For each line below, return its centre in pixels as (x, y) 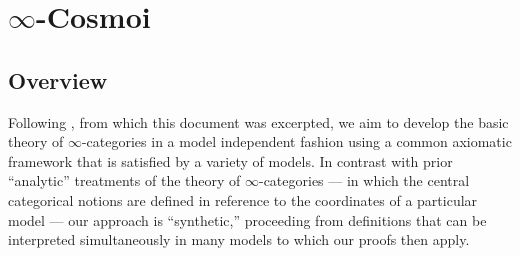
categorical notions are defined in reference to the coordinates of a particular (243, 199)
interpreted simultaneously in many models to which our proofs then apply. (239, 239)
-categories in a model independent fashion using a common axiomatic (296, 141)
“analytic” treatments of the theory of (124, 180)
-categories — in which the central (364, 180)
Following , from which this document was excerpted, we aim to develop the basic (258, 121)
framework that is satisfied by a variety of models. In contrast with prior (230, 160)
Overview (58, 79)
